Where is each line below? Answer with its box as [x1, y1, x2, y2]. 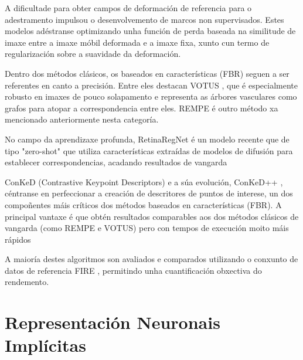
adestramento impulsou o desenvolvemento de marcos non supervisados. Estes [5, 13, 284, 25]
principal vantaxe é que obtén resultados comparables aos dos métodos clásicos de [5, 210, 299, 222]
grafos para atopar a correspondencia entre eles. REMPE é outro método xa [5, 101, 278, 114]
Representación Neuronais [5, 310, 220, 334]
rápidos [5, 233, 31, 245]
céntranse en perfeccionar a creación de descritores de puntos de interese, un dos [5, 187, 293, 199]
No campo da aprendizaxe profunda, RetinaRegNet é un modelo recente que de [5, 133, 290, 145]
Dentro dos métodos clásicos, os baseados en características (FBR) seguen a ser [5, 67, 290, 79]
